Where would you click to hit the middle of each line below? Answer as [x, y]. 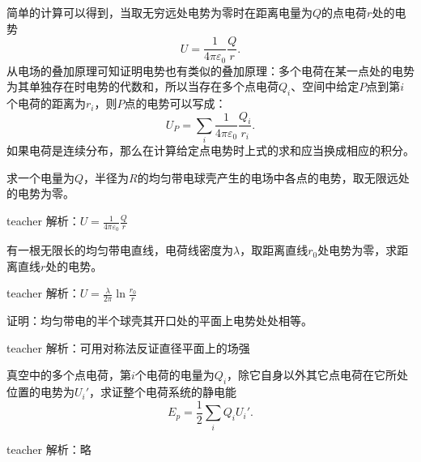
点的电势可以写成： [175, 103]
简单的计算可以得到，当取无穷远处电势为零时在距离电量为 [159, 12]
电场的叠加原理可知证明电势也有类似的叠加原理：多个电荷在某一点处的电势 [216, 70]
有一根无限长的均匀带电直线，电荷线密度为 [120, 250]
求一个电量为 [40, 177]
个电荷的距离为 [46, 103]
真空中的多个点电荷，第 [69, 375]
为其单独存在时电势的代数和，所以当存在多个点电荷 [142, 86]
